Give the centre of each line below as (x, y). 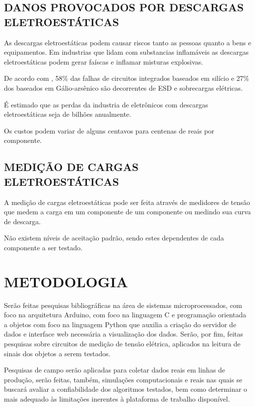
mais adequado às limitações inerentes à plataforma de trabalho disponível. (117, 398)
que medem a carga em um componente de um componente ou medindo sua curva (127, 212)
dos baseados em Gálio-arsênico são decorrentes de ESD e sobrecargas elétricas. (123, 87)
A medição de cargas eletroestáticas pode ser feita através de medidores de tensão (127, 202)
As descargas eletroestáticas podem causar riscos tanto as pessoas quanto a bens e (128, 42)
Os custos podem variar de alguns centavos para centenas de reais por (109, 130)
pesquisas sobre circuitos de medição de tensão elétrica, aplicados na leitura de (122, 343)
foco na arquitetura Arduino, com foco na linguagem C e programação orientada (125, 315)
